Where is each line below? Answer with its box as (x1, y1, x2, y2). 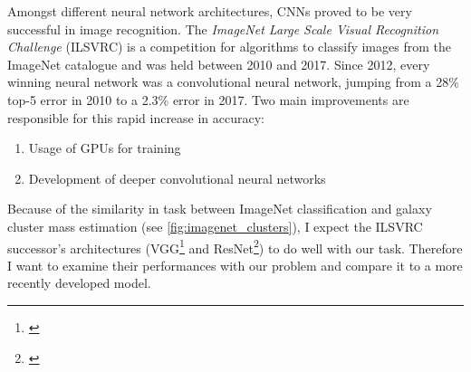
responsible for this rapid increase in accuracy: (7, 108, 265, 127)
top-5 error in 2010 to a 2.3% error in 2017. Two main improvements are (7, 90, 409, 109)
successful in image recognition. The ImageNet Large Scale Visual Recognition (7, 19, 439, 38)
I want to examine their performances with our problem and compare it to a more (7, 255, 463, 274)
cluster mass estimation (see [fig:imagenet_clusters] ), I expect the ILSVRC (7, 216, 423, 235)
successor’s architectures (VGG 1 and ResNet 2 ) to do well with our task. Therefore (7, 235, 463, 257)
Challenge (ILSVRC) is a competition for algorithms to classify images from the (7, 37, 451, 56)
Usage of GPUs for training (28, 138, 181, 157)
